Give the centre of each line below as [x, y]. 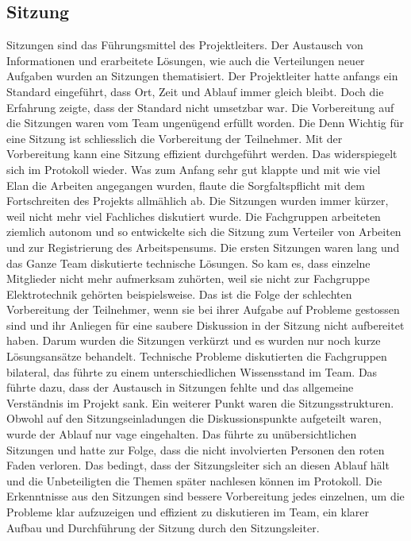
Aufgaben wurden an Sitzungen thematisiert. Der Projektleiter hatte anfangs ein [202, 76]
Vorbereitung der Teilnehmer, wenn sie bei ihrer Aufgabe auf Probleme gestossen [203, 309]
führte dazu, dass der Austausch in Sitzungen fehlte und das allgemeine [180, 387]
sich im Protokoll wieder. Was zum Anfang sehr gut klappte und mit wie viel [194, 169]
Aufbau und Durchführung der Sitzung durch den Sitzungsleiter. [163, 527]
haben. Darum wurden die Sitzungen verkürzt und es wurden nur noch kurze [194, 340]
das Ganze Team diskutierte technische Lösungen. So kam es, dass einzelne [188, 263]
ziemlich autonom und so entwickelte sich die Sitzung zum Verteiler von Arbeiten [204, 232]
